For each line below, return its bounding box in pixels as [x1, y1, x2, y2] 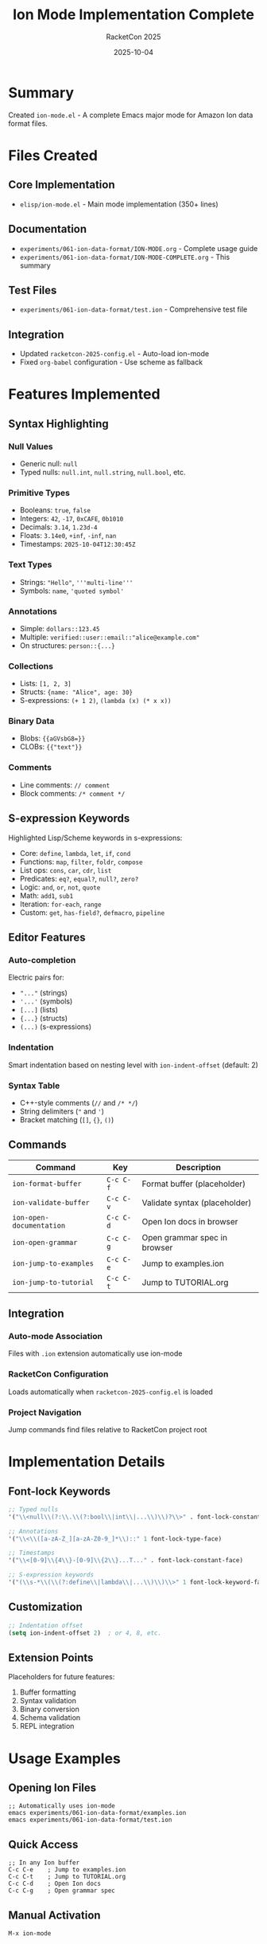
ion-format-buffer [12, 1179, 82, 1188]
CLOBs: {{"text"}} [19, 742, 83, 752]
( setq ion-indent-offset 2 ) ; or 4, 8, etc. [8, 1628, 161, 1637]
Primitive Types [8, 487, 70, 498]
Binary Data [8, 716, 55, 727]
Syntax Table [8, 1080, 60, 1091]
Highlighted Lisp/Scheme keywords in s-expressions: [8, 833, 183, 842]
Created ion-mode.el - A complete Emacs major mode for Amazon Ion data [8, 110, 253, 120]
